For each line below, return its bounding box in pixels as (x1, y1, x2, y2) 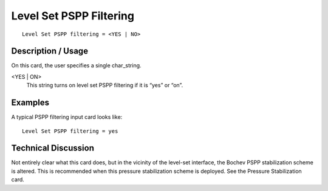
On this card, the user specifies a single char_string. (11, 62, 142, 69)
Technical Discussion (11, 143, 94, 153)
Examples (11, 98, 50, 108)
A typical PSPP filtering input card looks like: (11, 113, 123, 121)
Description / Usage (11, 46, 88, 56)
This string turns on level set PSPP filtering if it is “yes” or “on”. (26, 82, 183, 89)
